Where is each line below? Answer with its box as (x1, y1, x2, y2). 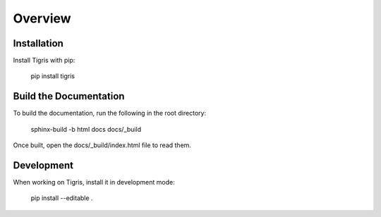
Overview (13, 11, 71, 26)
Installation (13, 37, 64, 49)
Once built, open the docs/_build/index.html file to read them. (13, 141, 192, 149)
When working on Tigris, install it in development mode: (13, 178, 176, 187)
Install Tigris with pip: (13, 56, 75, 65)
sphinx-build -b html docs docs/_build (30, 125, 141, 133)
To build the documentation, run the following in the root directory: (13, 109, 207, 118)
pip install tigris (30, 72, 75, 80)
